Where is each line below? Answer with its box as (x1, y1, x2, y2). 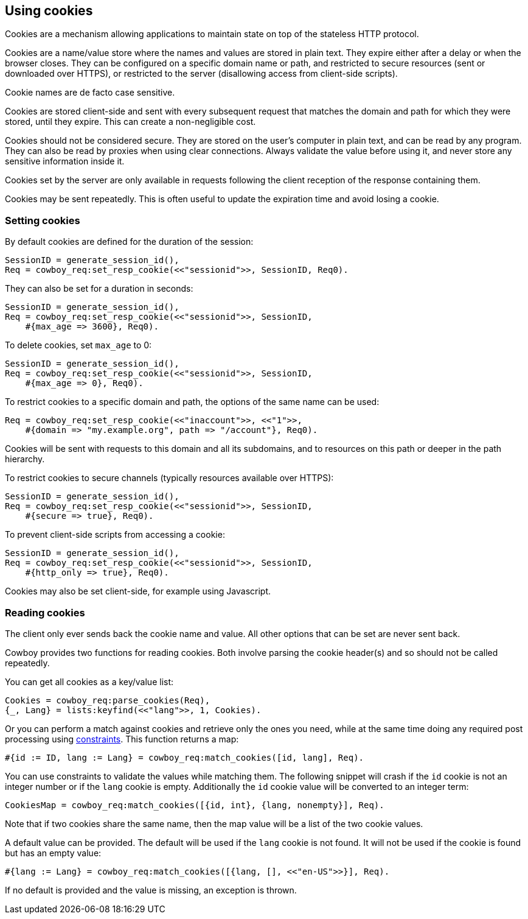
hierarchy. (5, 454, 45, 465)
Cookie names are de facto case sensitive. (5, 87, 175, 98)
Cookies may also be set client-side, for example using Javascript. (5, 586, 271, 597)
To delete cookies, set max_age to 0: (5, 340, 152, 351)
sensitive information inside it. (5, 156, 125, 167)
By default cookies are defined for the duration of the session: (5, 236, 254, 247)
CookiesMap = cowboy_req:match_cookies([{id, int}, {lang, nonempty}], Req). (5, 800, 384, 810)
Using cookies (5, 3, 93, 18)
